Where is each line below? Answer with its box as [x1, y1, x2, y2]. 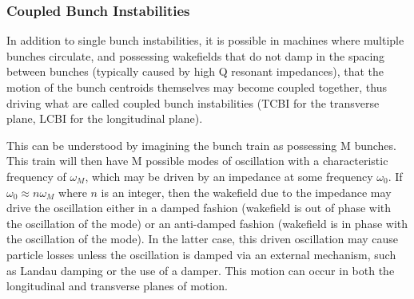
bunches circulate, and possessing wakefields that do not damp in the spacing [6, 47, 385, 64]
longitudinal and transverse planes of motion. [6, 277, 228, 294]
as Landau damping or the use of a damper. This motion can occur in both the [6, 262, 395, 278]
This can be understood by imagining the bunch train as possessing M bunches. [6, 136, 396, 153]
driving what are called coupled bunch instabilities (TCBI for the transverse [6, 94, 380, 111]
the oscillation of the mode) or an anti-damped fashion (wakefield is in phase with [6, 214, 408, 231]
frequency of [6, 167, 66, 184]
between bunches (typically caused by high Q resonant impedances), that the [6, 63, 384, 80]
